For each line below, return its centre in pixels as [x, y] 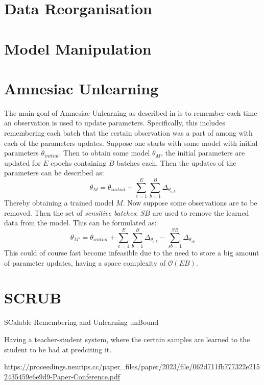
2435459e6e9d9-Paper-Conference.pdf [62, 376]
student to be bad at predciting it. [58, 349]
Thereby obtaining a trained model [59, 203]
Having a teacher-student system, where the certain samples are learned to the [127, 339]
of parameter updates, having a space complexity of [85, 262]
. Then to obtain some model [104, 153]
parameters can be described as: [54, 173]
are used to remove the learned [201, 212]
